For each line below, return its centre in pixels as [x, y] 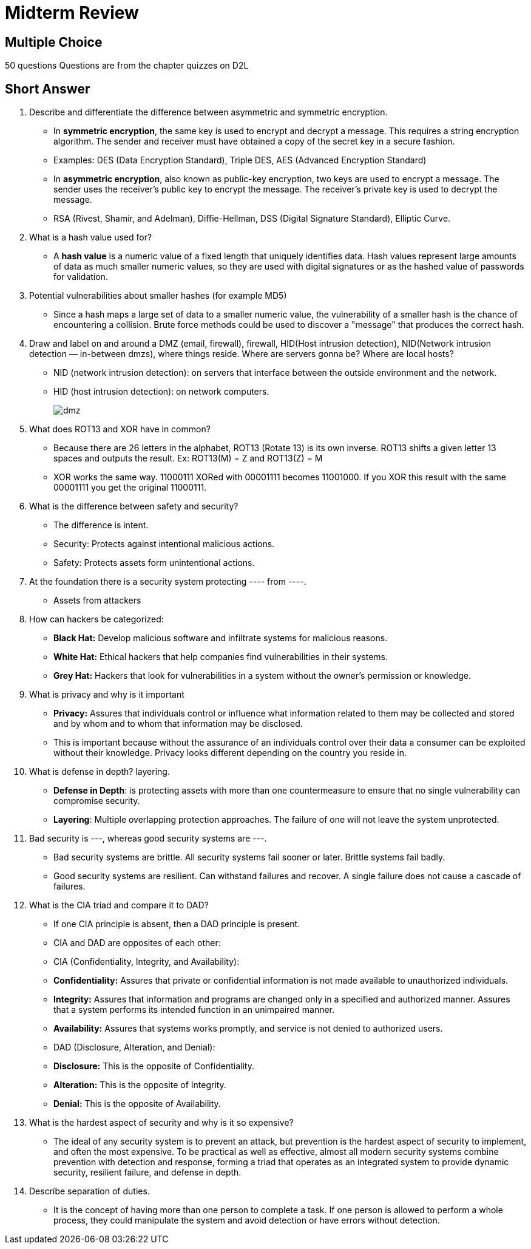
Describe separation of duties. [90, 1191]
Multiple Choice [54, 42]
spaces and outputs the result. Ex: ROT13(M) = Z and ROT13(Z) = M [188, 458]
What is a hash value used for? [91, 237]
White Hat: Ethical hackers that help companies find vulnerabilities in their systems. [221, 657]
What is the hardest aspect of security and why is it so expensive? [161, 1123]
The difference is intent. [101, 525]
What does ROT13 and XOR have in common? [120, 429]
